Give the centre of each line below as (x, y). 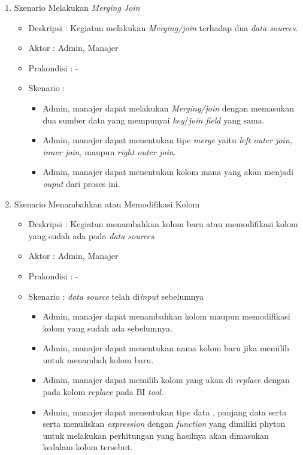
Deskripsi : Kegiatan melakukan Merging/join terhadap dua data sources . (163, 27)
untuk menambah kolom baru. (98, 359)
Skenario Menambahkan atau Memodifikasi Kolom (107, 204)
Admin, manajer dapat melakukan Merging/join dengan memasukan (169, 108)
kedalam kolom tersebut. (88, 447)
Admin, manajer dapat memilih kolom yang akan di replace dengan (166, 380)
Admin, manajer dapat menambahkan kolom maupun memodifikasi (166, 316)
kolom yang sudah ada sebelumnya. (107, 328)
